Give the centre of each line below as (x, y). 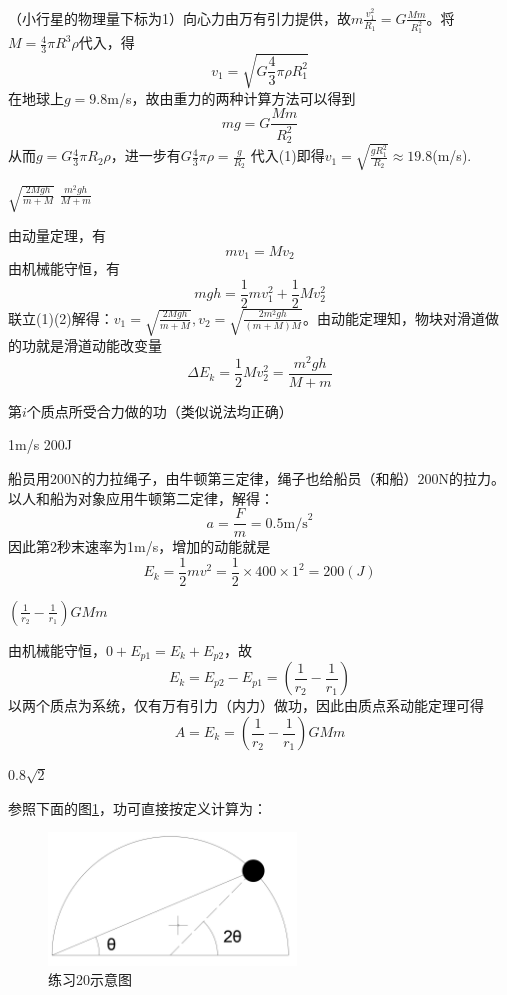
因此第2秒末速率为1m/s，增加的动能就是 (139, 546)
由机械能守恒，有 (64, 268)
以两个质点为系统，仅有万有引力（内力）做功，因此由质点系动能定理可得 (246, 705)
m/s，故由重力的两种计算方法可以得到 (231, 97)
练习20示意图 (90, 979)
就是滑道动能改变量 (98, 345)
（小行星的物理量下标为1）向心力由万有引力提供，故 (179, 17)
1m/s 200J (40, 444)
